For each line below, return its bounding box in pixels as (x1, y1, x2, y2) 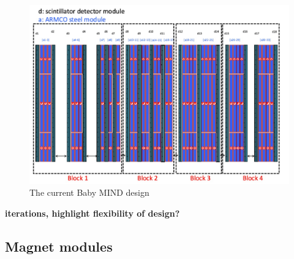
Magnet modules (5, 236, 113, 255)
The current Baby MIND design (29, 186, 149, 199)
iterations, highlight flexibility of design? (5, 206, 180, 219)
